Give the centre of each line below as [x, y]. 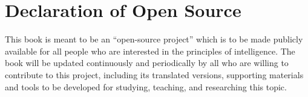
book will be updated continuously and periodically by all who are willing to [147, 63]
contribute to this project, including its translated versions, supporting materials [154, 74]
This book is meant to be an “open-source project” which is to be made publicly [154, 39]
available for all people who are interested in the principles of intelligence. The [150, 51]
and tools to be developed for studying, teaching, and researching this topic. [146, 86]
